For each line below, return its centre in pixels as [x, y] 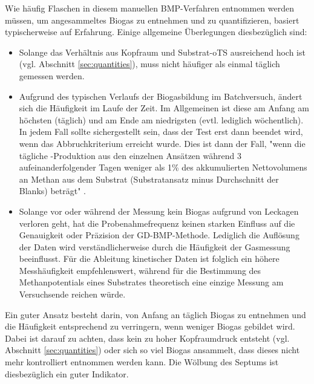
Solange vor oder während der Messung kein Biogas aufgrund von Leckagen [159, 211]
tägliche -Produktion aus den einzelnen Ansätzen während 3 [130, 155]
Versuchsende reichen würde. [72, 294]
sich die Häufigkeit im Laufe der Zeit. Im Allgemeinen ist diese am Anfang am [164, 108]
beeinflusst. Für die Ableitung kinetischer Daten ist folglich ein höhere [149, 259]
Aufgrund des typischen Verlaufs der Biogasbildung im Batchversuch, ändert [161, 96]
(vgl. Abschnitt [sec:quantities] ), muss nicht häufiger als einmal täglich [149, 64]
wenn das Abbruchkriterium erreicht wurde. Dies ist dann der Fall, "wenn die [162, 143]
